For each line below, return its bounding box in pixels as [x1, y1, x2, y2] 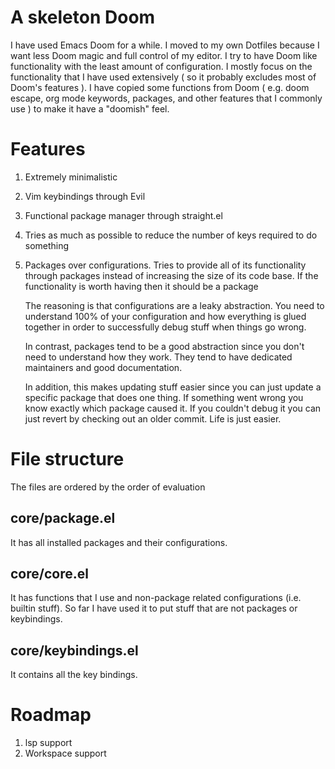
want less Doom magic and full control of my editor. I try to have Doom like [10, 49, 318, 61]
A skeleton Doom [10, 6, 156, 29]
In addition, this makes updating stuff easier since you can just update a [24, 381, 322, 393]
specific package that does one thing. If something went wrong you [24, 391, 304, 403]
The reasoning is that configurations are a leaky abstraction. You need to [24, 299, 325, 311]
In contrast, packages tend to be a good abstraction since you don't [24, 340, 305, 352]
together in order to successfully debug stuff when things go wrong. [24, 321, 307, 333]
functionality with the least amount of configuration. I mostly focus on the [10, 60, 313, 72]
